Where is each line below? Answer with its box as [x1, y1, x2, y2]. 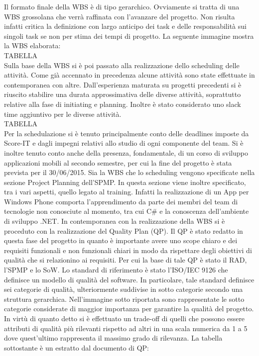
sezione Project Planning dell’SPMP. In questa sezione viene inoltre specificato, [4, 177, 246, 187]
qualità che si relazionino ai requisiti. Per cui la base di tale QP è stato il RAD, [4, 255, 247, 265]
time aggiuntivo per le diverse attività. [4, 108, 122, 119]
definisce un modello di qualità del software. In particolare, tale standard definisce [4, 274, 255, 284]
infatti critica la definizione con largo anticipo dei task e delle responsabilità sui [4, 21, 247, 31]
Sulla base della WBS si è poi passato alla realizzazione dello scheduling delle [4, 60, 240, 70]
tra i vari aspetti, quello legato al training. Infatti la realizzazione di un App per [4, 186, 249, 197]
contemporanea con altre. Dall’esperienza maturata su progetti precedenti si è [4, 79, 242, 89]
